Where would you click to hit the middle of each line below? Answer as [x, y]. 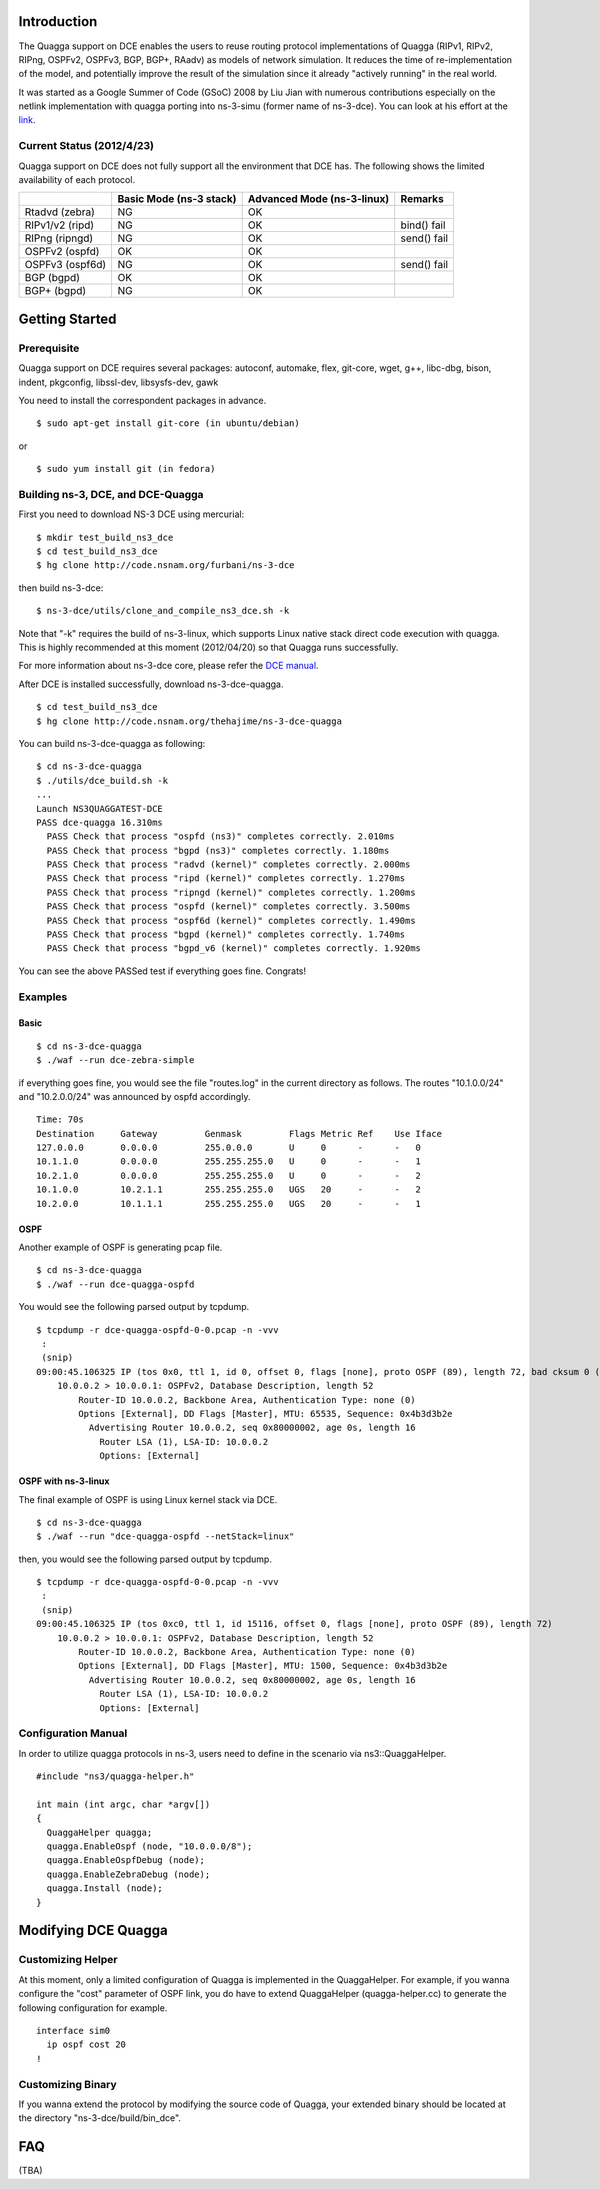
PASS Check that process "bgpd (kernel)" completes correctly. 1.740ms [226, 934]
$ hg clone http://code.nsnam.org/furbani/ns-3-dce [165, 565]
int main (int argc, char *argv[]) [123, 1804]
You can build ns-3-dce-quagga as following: [112, 743]
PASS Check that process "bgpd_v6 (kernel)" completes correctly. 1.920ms [234, 948]
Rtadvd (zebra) [59, 212]
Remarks [422, 199]
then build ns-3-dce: [61, 587]
